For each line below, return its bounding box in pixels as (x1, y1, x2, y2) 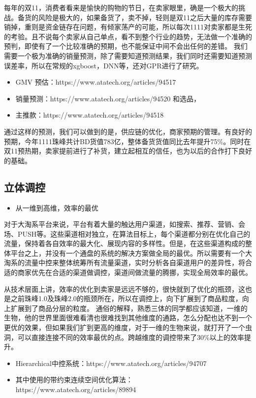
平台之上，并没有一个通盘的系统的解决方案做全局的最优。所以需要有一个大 (10, 247, 252, 258)
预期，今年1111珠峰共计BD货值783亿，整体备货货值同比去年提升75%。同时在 (4, 136, 251, 146)
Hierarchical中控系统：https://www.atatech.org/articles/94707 (15, 358, 207, 368)
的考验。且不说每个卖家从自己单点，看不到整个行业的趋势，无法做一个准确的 (4, 31, 252, 41)
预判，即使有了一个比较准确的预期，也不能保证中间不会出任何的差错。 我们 (4, 41, 248, 51)
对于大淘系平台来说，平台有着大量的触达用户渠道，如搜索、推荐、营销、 (4, 219, 238, 229)
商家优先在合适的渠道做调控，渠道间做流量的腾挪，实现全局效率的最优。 (17, 267, 252, 277)
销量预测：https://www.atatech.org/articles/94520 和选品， (15, 93, 200, 103)
